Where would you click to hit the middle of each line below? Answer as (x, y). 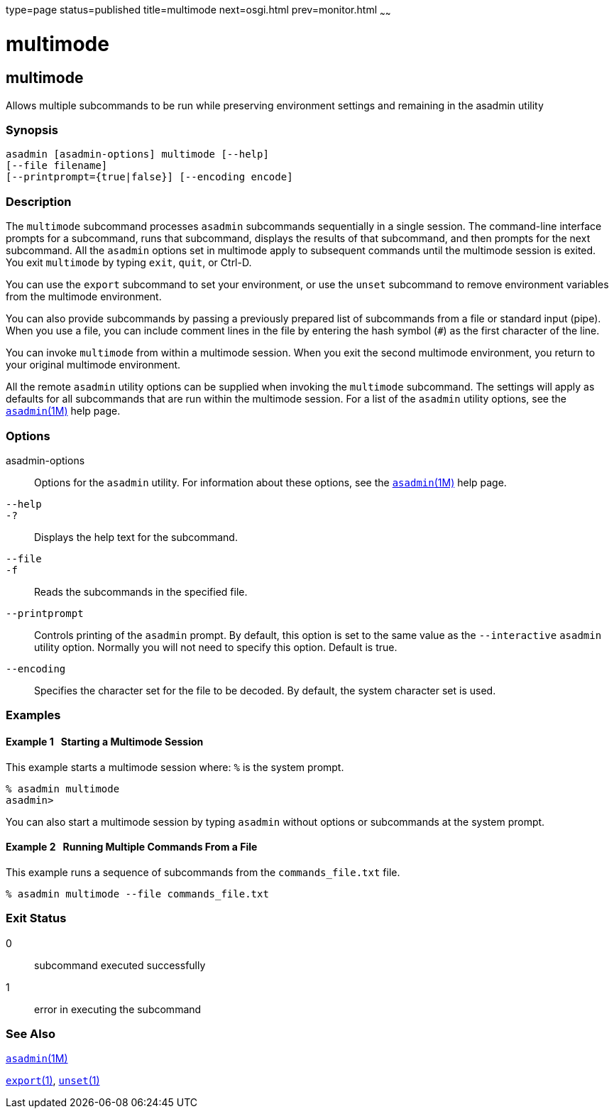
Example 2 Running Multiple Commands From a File (132, 847)
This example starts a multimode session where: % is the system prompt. (175, 767)
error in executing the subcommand (118, 1009)
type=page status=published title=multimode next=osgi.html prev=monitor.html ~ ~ (198, 11)
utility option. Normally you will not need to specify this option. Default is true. (216, 647)
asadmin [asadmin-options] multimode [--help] (137, 154)
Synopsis (32, 130)
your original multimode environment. (93, 365)
